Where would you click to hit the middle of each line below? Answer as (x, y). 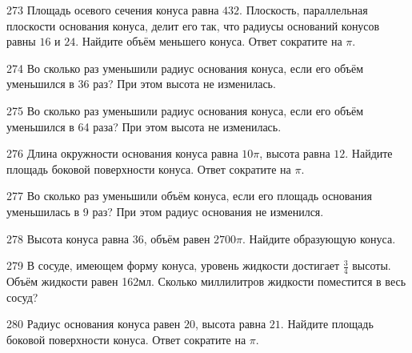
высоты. (372, 265)
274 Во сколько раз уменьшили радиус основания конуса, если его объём (185, 68)
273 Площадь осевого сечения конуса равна (113, 10)
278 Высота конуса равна (68, 238)
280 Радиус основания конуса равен (94, 324)
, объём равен (177, 238)
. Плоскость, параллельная (304, 10)
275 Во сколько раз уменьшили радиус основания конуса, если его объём (185, 110)
